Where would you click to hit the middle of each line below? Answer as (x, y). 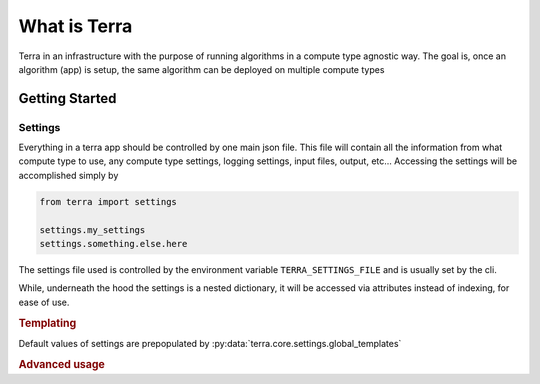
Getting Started (67, 98)
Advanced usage (61, 364)
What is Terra (75, 26)
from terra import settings (108, 201)
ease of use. (44, 302)
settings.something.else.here (113, 244)
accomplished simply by (68, 175)
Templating (47, 323)
